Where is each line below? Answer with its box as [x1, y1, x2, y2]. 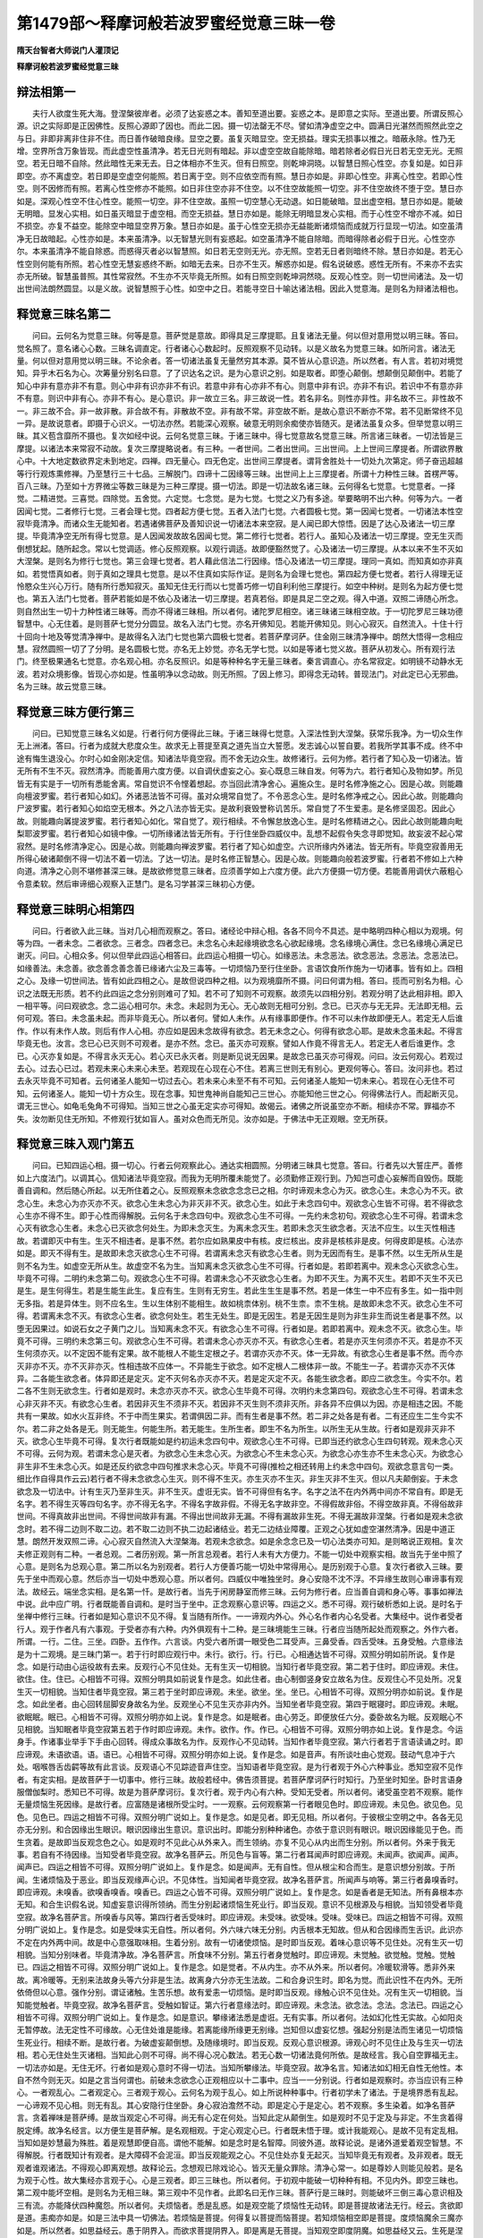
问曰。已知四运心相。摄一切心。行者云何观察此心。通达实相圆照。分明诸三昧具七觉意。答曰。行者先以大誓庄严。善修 [31, 1160, 463, 1171]
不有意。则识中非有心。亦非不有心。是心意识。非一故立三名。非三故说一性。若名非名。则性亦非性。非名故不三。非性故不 [16, 393, 463, 404]
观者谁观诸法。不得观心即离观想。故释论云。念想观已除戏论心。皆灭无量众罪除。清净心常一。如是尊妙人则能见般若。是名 [16, 2162, 463, 2173]
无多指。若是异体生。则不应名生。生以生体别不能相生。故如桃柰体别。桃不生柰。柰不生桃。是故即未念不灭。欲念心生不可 [16, 1298, 463, 1309]
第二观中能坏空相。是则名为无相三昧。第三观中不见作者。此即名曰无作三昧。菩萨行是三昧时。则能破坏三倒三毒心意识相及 [16, 2187, 463, 2198]
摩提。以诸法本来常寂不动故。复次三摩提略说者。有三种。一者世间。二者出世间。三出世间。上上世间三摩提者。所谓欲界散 [16, 443, 463, 454]
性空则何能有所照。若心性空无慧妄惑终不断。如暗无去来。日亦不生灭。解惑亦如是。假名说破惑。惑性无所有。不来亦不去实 [16, 258, 463, 269]
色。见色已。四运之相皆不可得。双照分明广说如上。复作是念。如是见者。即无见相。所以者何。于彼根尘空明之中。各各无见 [16, 1811, 463, 1822]
